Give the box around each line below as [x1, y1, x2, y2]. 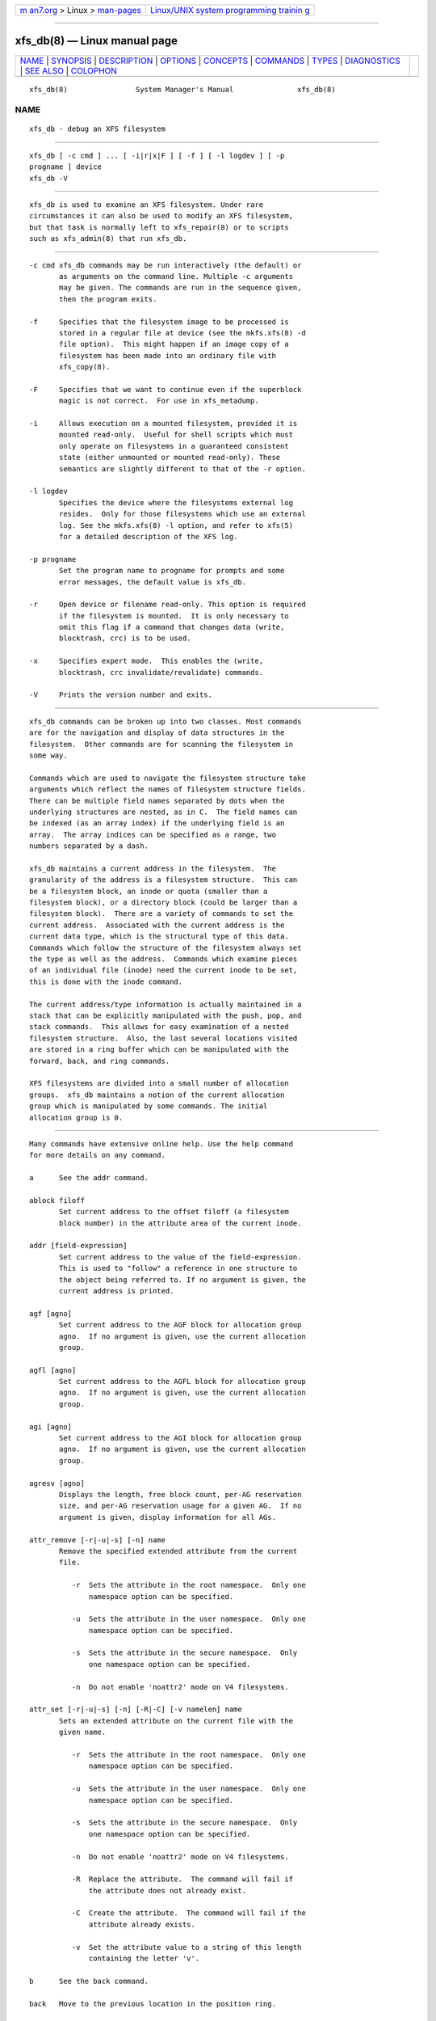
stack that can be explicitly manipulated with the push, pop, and [29, 1010, 302, 1020]
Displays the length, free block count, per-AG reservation [59, 1490, 302, 1499]
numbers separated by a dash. [29, 842, 149, 850]
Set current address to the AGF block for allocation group [59, 1320, 302, 1330]
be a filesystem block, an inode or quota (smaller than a [29, 886, 268, 896]
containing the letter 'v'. [89, 1954, 200, 1964]
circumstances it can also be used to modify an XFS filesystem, [29, 211, 294, 221]
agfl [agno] [29, 1365, 77, 1374]
